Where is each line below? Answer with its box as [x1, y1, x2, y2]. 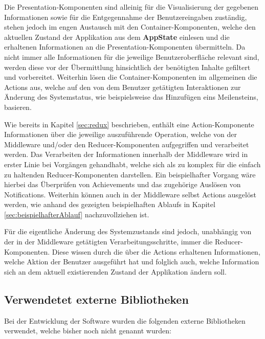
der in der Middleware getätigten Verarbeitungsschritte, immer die [4, 236, 213, 247]
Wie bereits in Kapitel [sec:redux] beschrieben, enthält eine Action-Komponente [4, 119, 254, 129]
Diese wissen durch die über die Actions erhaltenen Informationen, [52, 246, 260, 257]
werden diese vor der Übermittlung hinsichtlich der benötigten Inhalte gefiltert [4, 61, 251, 72]
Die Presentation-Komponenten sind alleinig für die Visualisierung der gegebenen [4, 2, 259, 12]
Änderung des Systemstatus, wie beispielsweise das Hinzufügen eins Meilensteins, [4, 92, 258, 102]
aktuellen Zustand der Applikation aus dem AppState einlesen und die [4, 31, 230, 42]
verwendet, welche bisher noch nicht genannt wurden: [4, 325, 171, 336]
